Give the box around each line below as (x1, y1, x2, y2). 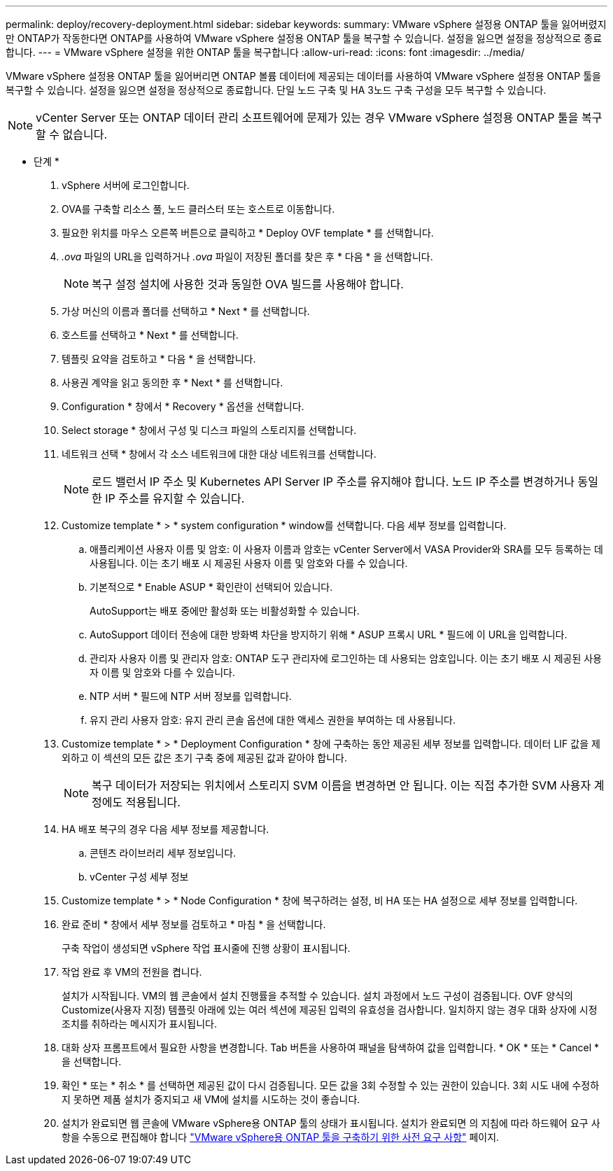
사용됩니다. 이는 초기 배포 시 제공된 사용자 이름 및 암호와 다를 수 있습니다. (90, 557, 408, 569)
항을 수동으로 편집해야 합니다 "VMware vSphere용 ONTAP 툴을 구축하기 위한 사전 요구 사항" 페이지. (62, 1131, 500, 1143)
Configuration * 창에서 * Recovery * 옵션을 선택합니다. (62, 400, 304, 412)
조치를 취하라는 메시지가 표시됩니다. (62, 1018, 217, 1030)
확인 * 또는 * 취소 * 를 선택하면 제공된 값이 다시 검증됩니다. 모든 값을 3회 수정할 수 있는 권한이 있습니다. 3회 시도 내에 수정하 (62, 1079, 600, 1091)
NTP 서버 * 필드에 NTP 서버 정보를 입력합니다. (90, 690, 292, 702)
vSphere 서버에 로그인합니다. (62, 179, 190, 191)
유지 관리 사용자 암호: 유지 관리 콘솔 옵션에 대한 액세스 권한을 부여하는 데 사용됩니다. (90, 714, 456, 726)
